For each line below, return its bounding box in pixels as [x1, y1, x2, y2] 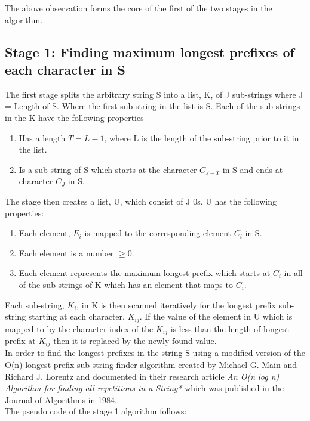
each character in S [5, 60, 125, 78]
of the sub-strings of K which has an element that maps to [19, 278, 233, 290]
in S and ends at [222, 163, 283, 175]
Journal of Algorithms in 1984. [5, 393, 117, 405]
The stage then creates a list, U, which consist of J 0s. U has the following [5, 194, 277, 207]
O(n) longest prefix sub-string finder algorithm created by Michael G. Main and [5, 358, 297, 371]
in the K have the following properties [5, 111, 144, 123]
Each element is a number [19, 246, 114, 259]
